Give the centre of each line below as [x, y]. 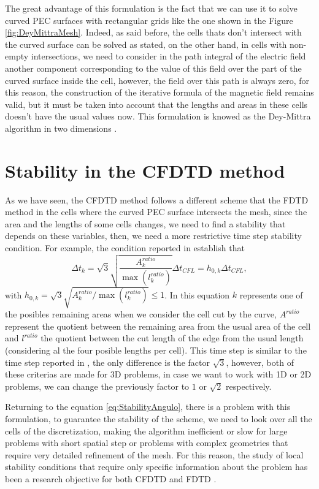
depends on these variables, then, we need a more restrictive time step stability [153, 236]
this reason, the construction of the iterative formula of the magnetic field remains [159, 92]
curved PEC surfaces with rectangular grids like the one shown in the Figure [149, 20]
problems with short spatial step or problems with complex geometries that [147, 443]
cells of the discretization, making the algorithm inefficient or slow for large [146, 430]
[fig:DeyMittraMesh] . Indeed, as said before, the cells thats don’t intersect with [153, 32]
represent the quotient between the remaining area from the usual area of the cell [158, 326]
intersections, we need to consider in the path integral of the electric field [168, 56]
